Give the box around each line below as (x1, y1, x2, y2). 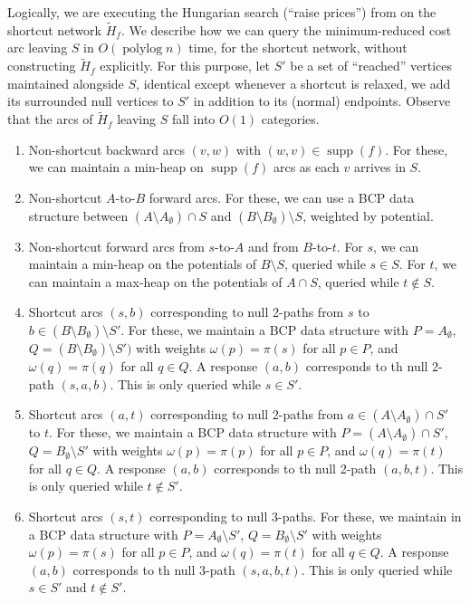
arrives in (353, 158, 406, 177)
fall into (171, 110, 216, 129)
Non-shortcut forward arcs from (28, 236, 205, 255)
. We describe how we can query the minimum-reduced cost (120, 20, 452, 39)
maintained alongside (7, 73, 124, 92)
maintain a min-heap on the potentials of (28, 254, 257, 273)
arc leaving (7, 38, 68, 57)
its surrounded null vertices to (7, 91, 174, 110)
